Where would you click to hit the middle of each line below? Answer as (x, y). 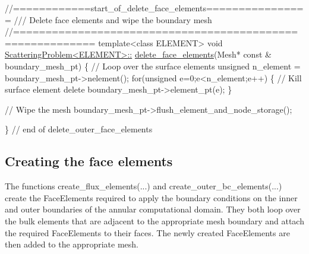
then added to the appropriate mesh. (72, 244)
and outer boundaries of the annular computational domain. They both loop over (153, 209)
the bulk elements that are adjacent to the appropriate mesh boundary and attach (154, 220)
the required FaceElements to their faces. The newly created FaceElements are (147, 232)
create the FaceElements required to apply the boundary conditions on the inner (151, 197)
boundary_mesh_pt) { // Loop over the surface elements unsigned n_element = (153, 66)
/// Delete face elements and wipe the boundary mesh (113, 19)
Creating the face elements (89, 161)
